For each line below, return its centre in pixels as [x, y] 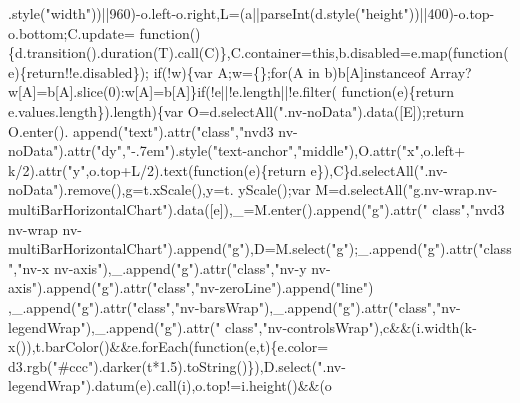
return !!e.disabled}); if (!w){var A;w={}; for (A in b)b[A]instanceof [225, 71]
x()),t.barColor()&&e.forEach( [101, 346]
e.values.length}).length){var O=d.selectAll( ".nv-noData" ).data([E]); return [236, 110]
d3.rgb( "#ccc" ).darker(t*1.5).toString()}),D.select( [163, 365]
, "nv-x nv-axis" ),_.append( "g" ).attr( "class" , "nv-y [160, 267]
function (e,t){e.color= [261, 346]
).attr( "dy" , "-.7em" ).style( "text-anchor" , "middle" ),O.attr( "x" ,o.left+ [262, 150]
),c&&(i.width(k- [425, 326]
